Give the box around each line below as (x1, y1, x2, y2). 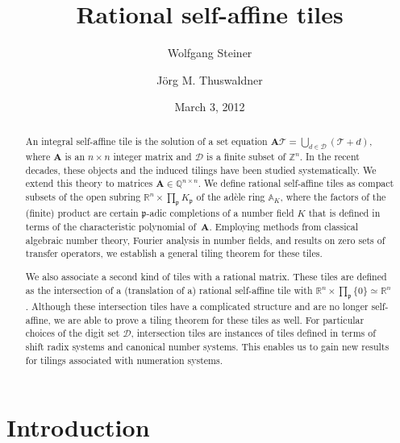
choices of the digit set (25, 326, 120, 340)
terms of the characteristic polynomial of (25, 220, 197, 234)
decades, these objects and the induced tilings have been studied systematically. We (25, 163, 377, 176)
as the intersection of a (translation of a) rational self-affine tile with (25, 283, 313, 296)
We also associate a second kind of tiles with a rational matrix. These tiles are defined (25, 269, 387, 283)
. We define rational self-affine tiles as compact (198, 176, 394, 190)
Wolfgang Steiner (167, 44, 252, 61)
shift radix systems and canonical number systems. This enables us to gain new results (25, 339, 390, 353)
